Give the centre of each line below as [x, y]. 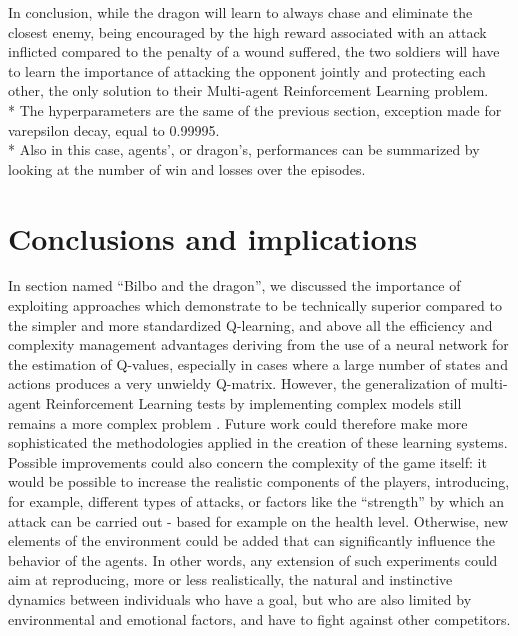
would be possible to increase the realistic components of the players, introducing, [259, 481]
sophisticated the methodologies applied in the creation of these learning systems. [258, 442]
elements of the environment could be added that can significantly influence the [252, 540]
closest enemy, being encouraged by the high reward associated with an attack [247, 31]
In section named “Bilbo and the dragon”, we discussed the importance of [234, 285]
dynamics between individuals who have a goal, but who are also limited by [240, 598]
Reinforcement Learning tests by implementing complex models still [253, 403]
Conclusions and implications [213, 237]
